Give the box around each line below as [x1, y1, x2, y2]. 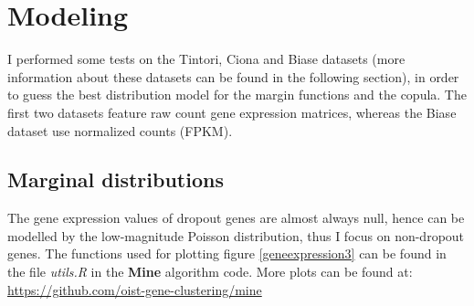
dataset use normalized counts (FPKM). [7, 121, 233, 140]
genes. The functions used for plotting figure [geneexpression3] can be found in [7, 244, 447, 263]
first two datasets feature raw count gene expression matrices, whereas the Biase [7, 102, 457, 121]
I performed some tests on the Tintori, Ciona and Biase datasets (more [7, 49, 406, 69]
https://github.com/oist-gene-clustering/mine [7, 280, 262, 299]
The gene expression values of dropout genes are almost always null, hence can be [7, 208, 465, 227]
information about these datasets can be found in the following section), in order [7, 67, 459, 86]
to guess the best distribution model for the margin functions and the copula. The [7, 85, 467, 104]
